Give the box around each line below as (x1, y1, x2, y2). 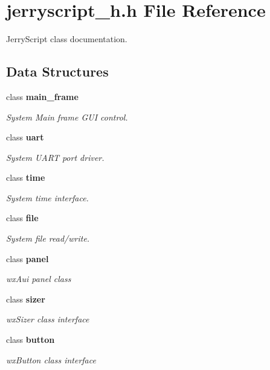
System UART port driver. (6, 151, 104, 163)
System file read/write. (6, 232, 90, 245)
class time (6, 171, 45, 184)
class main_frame (6, 90, 79, 102)
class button (6, 333, 55, 346)
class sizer (6, 292, 45, 305)
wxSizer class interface (6, 313, 89, 325)
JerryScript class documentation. (6, 33, 127, 45)
